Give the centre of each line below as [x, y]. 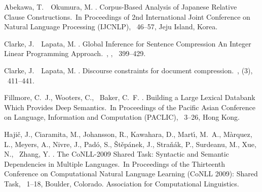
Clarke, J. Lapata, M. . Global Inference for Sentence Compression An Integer [128, 43]
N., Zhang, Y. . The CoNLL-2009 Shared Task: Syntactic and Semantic [117, 154]
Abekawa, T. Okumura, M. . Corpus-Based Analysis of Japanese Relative [121, 7]
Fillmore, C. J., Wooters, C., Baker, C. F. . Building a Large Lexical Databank [130, 97]
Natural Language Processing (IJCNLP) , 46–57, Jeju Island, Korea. [111, 27]
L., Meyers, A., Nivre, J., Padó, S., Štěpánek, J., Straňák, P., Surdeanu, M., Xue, [130, 144]
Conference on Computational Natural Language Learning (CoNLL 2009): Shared [131, 174]
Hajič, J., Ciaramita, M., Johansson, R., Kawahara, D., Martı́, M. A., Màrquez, [128, 134]
